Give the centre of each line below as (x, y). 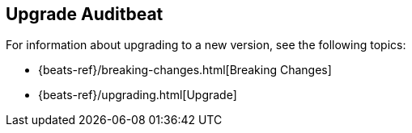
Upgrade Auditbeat (85, 14)
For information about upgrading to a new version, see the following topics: (206, 45)
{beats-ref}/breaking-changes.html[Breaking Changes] (185, 70)
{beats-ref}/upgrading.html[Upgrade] (138, 95)
